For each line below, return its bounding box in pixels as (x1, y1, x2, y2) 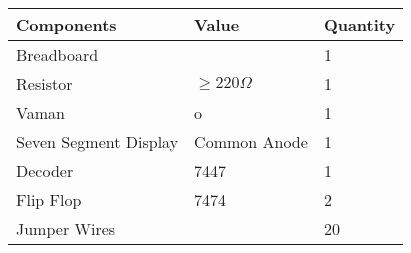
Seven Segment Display (16, 130, 179, 153)
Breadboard (16, 43, 99, 66)
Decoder (16, 159, 74, 182)
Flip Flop (16, 188, 82, 211)
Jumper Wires (16, 217, 116, 240)
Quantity (323, 13, 396, 36)
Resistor (16, 72, 73, 95)
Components (16, 13, 117, 36)
